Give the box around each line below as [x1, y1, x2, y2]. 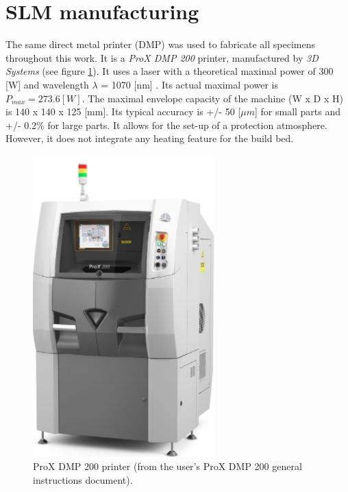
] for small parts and [254, 104, 341, 119]
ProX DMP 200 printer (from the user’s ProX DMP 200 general [33, 459, 302, 473]
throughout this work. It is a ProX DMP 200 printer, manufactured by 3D [5, 50, 319, 65]
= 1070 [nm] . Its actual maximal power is [101, 77, 279, 91]
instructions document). [33, 473, 133, 487]
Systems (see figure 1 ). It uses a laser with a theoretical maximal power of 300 [5, 64, 334, 78]
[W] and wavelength [5, 77, 89, 91]
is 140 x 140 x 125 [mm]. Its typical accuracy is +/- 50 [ [5, 104, 241, 119]
